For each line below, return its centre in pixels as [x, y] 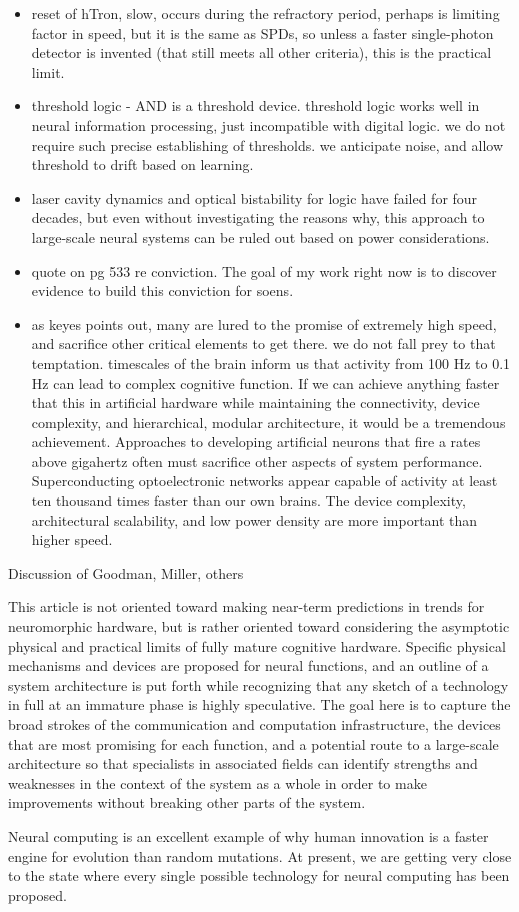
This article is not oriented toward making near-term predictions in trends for [246, 606]
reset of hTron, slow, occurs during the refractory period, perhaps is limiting [265, 13]
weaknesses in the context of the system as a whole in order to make [217, 782]
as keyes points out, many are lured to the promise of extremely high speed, [264, 323]
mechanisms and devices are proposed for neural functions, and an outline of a [248, 665]
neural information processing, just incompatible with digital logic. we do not [268, 124]
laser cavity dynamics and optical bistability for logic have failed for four [254, 197]
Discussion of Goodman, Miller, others [126, 572]
